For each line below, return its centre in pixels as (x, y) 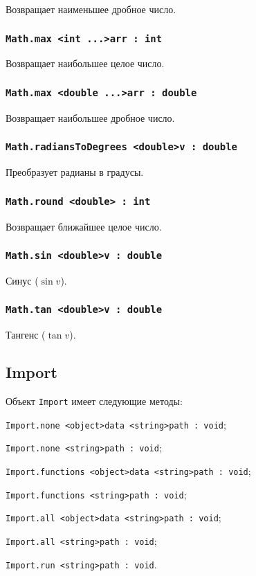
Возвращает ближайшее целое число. (84, 226)
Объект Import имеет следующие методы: (94, 401)
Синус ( (22, 280)
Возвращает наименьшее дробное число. (91, 9)
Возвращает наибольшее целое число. (85, 63)
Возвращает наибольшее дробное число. (90, 117)
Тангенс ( (26, 335)
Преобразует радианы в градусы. (75, 172)
